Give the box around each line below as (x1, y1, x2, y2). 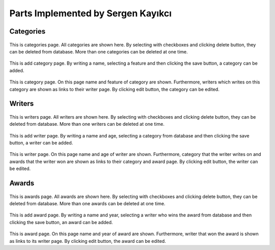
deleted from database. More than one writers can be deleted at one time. (9, 121, 165, 127)
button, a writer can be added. (9, 140, 73, 146)
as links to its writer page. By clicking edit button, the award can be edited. (9, 238, 167, 244)
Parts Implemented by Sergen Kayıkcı (9, 8, 172, 19)
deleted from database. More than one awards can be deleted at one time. (9, 201, 166, 207)
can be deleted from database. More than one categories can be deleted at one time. (9, 48, 188, 54)
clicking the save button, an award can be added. (9, 219, 113, 225)
